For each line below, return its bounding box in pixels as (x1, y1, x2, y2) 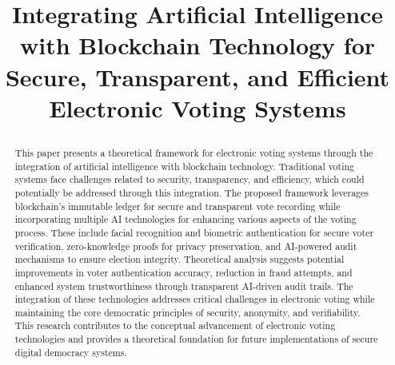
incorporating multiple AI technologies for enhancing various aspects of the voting (14, 212, 357, 226)
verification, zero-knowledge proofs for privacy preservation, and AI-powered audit (14, 239, 357, 252)
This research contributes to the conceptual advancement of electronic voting (14, 319, 336, 332)
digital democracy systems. (14, 345, 127, 359)
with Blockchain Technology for (20, 29, 375, 61)
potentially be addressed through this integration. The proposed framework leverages (14, 185, 369, 199)
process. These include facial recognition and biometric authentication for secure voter (14, 225, 374, 239)
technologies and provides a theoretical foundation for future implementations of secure (14, 332, 378, 346)
